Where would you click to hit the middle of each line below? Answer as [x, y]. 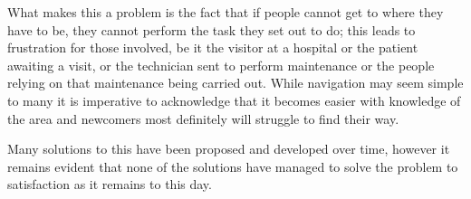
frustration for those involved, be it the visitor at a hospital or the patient [213, 47]
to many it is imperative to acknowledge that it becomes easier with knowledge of [234, 100]
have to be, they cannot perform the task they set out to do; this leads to [211, 29]
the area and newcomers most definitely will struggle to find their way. [203, 118]
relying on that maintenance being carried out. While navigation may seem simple [235, 83]
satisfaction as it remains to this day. [110, 184]
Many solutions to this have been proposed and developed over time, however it [229, 149]
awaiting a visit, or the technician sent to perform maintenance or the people [221, 65]
